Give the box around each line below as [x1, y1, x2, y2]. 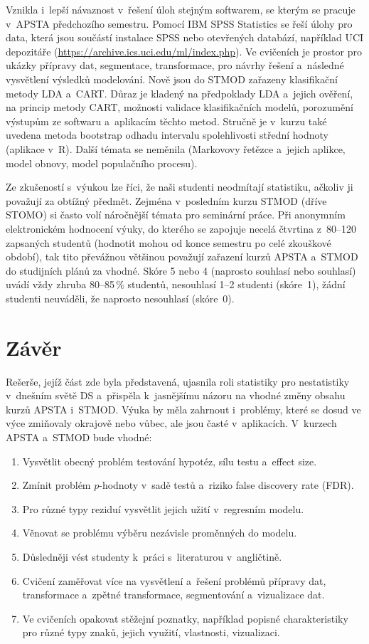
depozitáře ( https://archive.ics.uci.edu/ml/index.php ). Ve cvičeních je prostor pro [6, 43, 362, 58]
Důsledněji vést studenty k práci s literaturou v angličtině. [22, 549, 282, 564]
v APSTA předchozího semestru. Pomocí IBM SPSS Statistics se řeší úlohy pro [6, 16, 353, 31]
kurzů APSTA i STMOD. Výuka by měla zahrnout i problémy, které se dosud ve [6, 401, 361, 416]
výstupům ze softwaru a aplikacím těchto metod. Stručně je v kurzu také [6, 113, 327, 128]
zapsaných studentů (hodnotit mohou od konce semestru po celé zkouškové [6, 235, 331, 250]
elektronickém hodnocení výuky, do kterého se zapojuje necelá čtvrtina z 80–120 [6, 221, 356, 236]
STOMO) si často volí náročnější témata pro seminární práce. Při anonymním [6, 207, 346, 222]
